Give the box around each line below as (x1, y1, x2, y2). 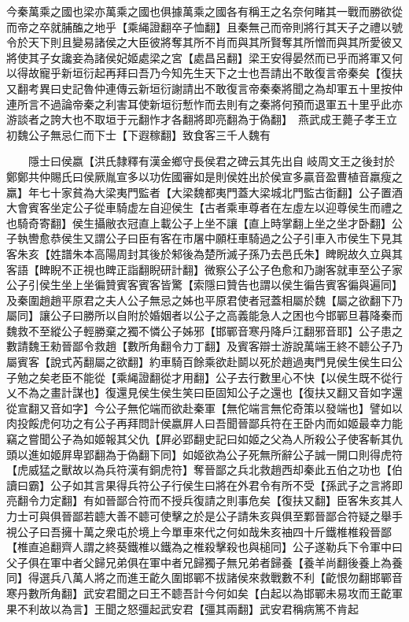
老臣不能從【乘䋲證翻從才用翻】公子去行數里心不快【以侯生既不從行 (50, 368, 403, 385)
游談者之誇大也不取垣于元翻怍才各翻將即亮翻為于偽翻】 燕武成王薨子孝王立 (6, 111, 397, 128)
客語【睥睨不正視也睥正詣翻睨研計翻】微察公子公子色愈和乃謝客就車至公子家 (6, 261, 403, 277)
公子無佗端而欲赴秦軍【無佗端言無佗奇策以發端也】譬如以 (105, 399, 403, 416)
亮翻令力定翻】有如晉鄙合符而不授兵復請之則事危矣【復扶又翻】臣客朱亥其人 (6, 492, 403, 509)
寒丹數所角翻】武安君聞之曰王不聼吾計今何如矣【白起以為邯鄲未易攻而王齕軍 (6, 584, 403, 601)
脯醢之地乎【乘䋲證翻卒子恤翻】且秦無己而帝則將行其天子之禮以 (61, 18, 392, 35)
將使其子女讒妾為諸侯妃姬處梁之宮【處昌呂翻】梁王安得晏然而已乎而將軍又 (6, 49, 392, 65)
